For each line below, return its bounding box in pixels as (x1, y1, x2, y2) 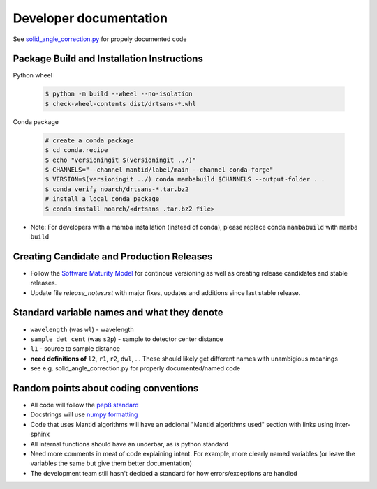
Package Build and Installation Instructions (13, 53, 204, 65)
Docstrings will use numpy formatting (30, 410, 138, 419)
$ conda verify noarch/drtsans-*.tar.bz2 (45, 185, 189, 193)
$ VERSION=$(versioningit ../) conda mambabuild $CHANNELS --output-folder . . (45, 175, 325, 183)
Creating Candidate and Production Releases (13, 250, 213, 262)
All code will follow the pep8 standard (30, 400, 139, 409)
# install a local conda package (45, 195, 160, 203)
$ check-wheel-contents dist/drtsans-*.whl (45, 100, 197, 107)
